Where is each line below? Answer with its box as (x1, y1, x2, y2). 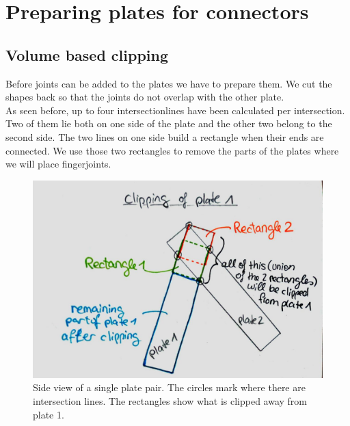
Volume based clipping (5, 44, 169, 65)
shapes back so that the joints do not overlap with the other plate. (5, 90, 284, 104)
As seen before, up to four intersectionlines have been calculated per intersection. (5, 103, 345, 117)
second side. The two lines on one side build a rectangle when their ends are (5, 129, 324, 144)
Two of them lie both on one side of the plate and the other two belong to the (5, 116, 332, 131)
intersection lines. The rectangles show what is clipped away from (33, 393, 308, 408)
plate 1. (33, 407, 64, 421)
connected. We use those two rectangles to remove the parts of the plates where (5, 143, 339, 157)
